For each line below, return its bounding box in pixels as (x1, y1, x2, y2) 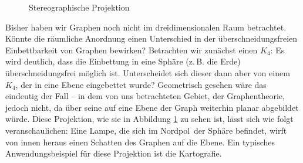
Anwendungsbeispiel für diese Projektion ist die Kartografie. (5, 147, 222, 159)
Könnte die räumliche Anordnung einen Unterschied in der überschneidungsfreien (5, 32, 298, 45)
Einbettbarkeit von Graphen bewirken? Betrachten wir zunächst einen (5, 43, 258, 56)
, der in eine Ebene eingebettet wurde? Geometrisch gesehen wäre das (15, 78, 267, 90)
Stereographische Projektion (29, 1, 130, 13)
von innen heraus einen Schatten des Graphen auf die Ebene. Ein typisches (5, 135, 275, 148)
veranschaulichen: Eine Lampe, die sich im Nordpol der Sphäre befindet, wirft (5, 124, 287, 136)
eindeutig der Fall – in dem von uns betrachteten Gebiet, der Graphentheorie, (5, 90, 285, 102)
